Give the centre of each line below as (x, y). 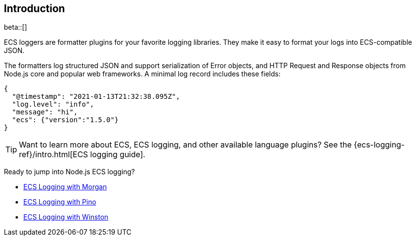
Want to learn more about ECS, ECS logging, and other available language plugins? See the (185, 145)
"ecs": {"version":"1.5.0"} (65, 120)
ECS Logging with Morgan (65, 187)
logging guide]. (118, 155)
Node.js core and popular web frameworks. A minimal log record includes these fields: (142, 74)
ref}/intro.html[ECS (54, 155)
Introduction (35, 9)
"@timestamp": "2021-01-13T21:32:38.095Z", (96, 97)
